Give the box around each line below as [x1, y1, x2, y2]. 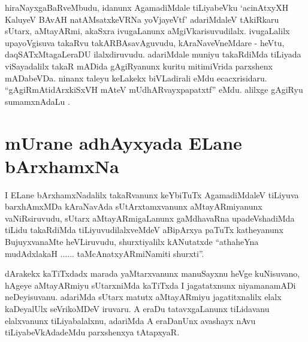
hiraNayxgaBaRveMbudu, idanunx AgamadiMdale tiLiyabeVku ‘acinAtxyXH [5, 1, 289, 13]
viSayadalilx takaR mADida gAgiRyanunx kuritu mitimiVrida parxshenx [5, 59, 273, 72]
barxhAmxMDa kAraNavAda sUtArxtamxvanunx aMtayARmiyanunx [5, 200, 262, 213]
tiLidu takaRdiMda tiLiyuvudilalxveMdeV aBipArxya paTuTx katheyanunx [5, 223, 283, 236]
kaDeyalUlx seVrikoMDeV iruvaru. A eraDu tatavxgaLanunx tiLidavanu [5, 302, 270, 314]
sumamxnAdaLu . [5, 95, 70, 107]
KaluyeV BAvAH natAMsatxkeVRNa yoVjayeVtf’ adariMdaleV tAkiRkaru [5, 13, 279, 25]
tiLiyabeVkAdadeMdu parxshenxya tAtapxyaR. [5, 326, 180, 338]
